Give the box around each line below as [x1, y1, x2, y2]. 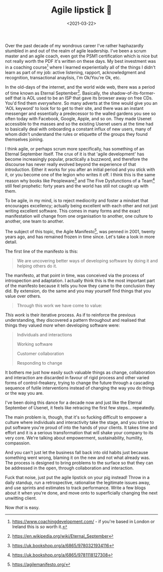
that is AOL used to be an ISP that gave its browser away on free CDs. [14, 95, 153, 101]
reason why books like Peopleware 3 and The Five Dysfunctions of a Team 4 [5, 177, 155, 184]
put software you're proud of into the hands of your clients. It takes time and [5, 424, 158, 430]
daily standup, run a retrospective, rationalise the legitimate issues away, [5, 480, 150, 485]
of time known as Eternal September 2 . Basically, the [5, 89, 109, 96]
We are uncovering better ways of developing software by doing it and [16, 258, 158, 263]
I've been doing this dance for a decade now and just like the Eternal [5, 399, 142, 406]
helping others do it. [16, 263, 57, 269]
